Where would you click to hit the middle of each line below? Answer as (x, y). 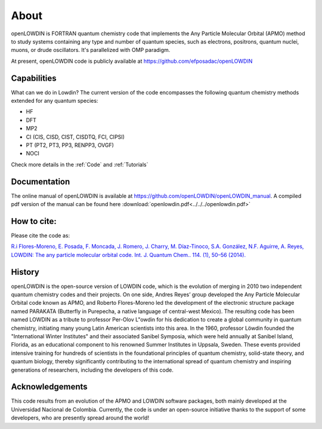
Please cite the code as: (41, 235)
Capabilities (34, 78)
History (25, 272)
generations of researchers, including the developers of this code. (92, 370)
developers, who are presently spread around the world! (80, 418)
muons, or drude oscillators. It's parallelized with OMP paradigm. (91, 50)
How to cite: (34, 221)
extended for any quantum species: (55, 101)
